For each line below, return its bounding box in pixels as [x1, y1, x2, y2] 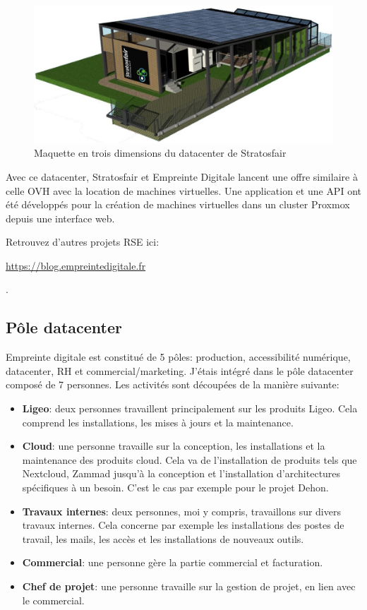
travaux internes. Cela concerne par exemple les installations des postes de [22, 518, 344, 532]
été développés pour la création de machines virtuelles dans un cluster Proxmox [6, 197, 350, 212]
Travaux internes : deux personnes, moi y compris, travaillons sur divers [22, 503, 341, 518]
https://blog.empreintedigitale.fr [6, 258, 146, 273]
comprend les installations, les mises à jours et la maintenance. [22, 414, 294, 429]
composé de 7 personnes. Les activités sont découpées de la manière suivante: [6, 377, 339, 392]
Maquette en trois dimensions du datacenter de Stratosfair [34, 145, 287, 160]
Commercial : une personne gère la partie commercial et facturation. [22, 555, 323, 570]
